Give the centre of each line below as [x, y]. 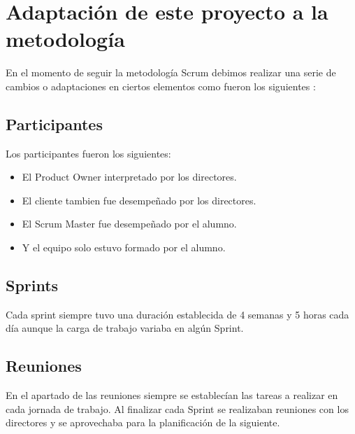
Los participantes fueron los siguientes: [88, 153]
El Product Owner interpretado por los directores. [129, 177]
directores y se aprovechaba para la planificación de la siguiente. [143, 422]
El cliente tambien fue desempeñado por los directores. [139, 200]
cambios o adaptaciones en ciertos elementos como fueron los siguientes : [161, 86]
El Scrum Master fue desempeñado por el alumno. [129, 224]
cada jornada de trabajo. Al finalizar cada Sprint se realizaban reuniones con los [177, 408]
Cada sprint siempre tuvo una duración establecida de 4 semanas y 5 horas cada [177, 314]
